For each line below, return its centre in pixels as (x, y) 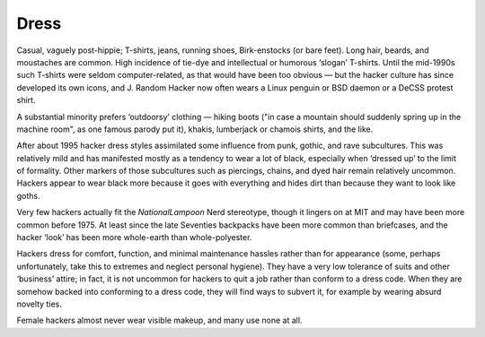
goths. (28, 195)
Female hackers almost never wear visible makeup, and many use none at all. (159, 320)
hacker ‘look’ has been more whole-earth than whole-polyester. (134, 238)
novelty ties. (39, 304)
